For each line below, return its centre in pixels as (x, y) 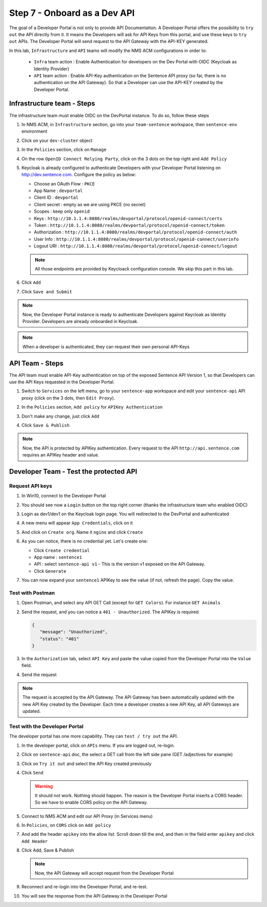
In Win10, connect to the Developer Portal (64, 496)
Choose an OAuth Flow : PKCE (64, 183)
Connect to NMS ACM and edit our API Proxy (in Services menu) (87, 816)
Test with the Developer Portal (46, 726)
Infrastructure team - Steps (52, 104)
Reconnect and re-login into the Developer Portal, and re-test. (85, 887)
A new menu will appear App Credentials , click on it (77, 523)
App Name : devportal (58, 191)
